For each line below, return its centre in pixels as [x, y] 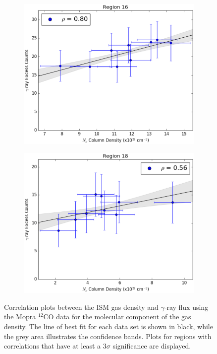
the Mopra [20, 317]
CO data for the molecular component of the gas [117, 317]
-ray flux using [186, 307]
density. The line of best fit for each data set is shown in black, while [108, 326]
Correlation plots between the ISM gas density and [81, 307]
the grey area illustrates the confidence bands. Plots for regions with [108, 336]
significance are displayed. [152, 346]
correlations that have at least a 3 [55, 346]
